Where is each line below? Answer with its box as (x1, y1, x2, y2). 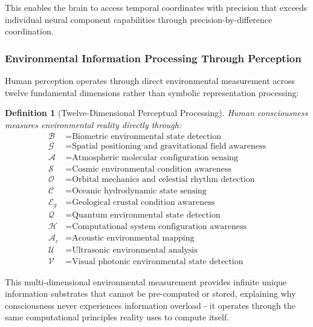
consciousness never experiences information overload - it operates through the (5, 299, 295, 311)
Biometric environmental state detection (72, 132, 222, 141)
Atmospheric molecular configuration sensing (72, 154, 239, 163)
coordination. (5, 25, 54, 37)
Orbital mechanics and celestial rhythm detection (72, 175, 255, 184)
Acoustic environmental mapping (72, 234, 195, 243)
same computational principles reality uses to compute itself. (5, 311, 230, 323)
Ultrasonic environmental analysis (72, 245, 198, 254)
